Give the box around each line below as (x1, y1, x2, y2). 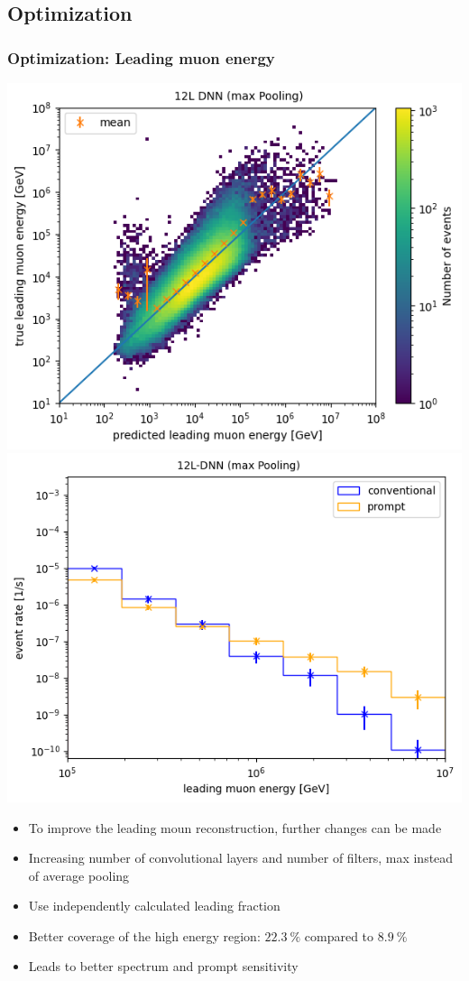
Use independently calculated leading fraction (28, 896, 280, 915)
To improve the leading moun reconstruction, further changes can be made (28, 818, 442, 837)
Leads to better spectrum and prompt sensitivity (28, 957, 299, 976)
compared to (304, 926, 374, 945)
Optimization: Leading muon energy (7, 46, 275, 69)
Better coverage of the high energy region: (28, 926, 261, 945)
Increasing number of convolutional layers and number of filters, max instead (28, 848, 454, 867)
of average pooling (28, 865, 130, 884)
